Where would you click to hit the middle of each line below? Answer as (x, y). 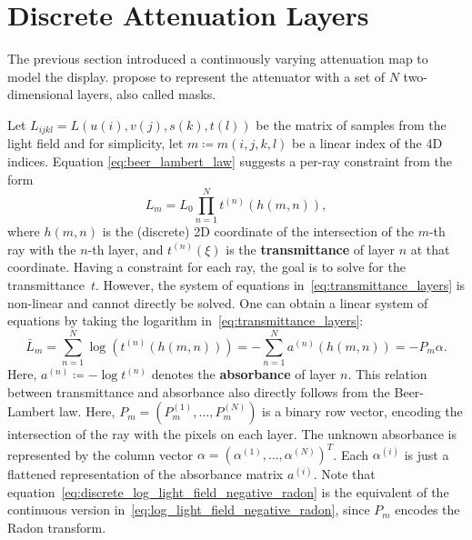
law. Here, (87, 411)
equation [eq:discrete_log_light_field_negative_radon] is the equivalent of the (228, 491)
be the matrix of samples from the (351, 124)
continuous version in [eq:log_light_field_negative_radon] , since (189, 510)
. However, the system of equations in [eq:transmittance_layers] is (280, 285)
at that (430, 249)
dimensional (40, 94)
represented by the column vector (100, 454)
